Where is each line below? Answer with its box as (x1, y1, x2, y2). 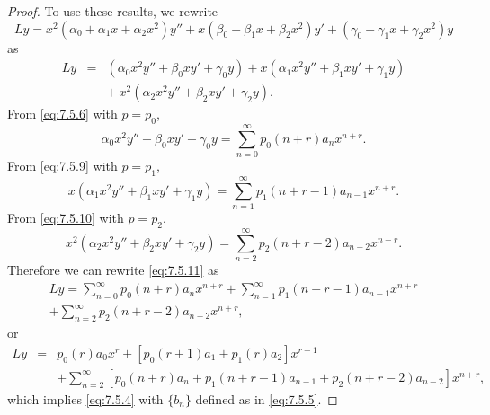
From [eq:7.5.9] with (7, 156, 118, 175)
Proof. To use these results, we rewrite (7, 2, 218, 20)
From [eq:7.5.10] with (7, 208, 124, 227)
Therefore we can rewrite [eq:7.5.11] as (7, 260, 219, 279)
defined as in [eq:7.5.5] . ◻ (195, 389, 338, 408)
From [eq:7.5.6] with (7, 104, 118, 123)
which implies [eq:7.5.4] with (7, 389, 164, 408)
